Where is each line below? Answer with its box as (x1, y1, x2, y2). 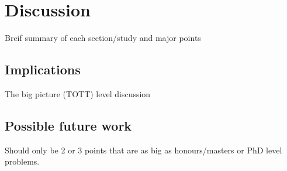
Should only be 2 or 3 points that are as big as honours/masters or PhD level (5, 143, 282, 156)
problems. (5, 155, 40, 167)
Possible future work (5, 116, 132, 134)
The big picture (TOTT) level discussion (5, 87, 151, 100)
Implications (5, 60, 81, 78)
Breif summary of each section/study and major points (5, 32, 201, 44)
